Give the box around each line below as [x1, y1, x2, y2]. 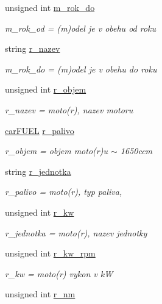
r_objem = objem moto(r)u [5, 144, 108, 157]
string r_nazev [5, 42, 60, 55]
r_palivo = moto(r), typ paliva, [5, 185, 122, 198]
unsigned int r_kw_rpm [5, 247, 96, 260]
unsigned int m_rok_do [5, 1, 95, 13]
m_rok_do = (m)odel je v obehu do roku [5, 62, 157, 75]
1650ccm [120, 144, 153, 157]
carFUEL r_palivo [5, 124, 74, 136]
